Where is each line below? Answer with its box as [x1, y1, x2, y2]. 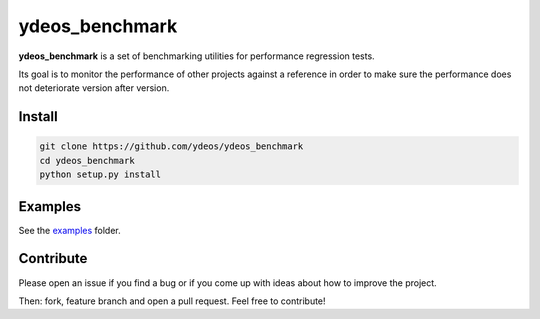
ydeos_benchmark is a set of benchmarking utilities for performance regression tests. [18, 50, 375, 62]
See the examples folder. [18, 224, 122, 236]
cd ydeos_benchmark [39, 155, 135, 166]
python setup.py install [39, 169, 162, 180]
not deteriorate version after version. [18, 82, 170, 94]
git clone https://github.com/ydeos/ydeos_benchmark [39, 141, 304, 152]
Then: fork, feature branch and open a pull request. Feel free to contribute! [18, 295, 326, 307]
